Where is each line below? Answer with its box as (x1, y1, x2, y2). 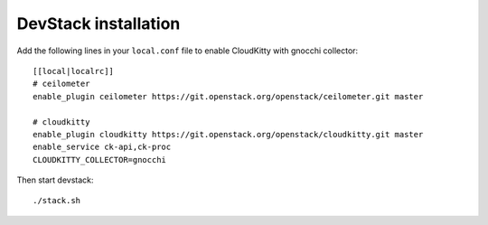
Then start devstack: (16, 174, 94, 185)
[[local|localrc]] (33, 66, 115, 76)
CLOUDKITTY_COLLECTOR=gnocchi (33, 155, 167, 164)
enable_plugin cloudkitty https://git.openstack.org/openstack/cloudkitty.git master (33, 129, 424, 139)
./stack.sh (33, 195, 81, 206)
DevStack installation (16, 14, 181, 33)
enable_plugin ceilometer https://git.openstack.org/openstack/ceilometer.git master (33, 91, 424, 101)
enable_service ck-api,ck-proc (33, 142, 172, 153)
